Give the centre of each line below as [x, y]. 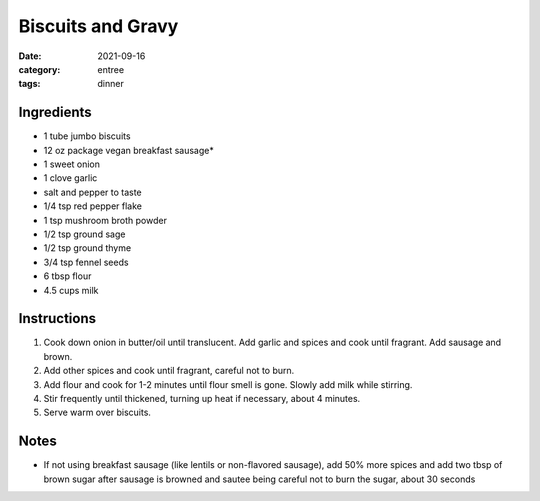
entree [111, 69]
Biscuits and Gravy [98, 26]
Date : [30, 56]
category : [39, 69]
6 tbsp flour [67, 276]
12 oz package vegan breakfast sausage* [128, 150]
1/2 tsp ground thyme [87, 248]
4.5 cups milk [71, 290]
